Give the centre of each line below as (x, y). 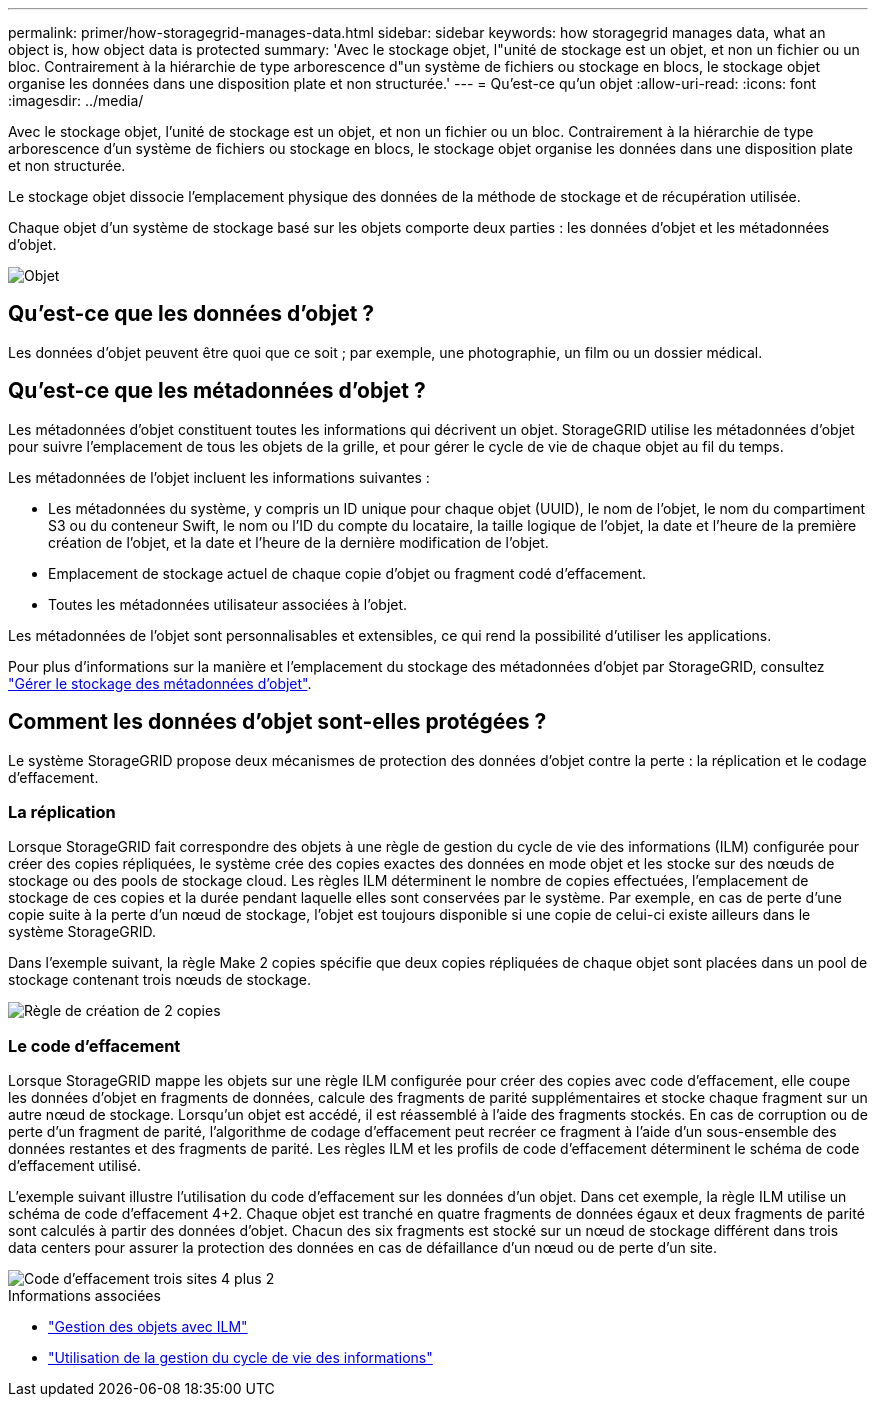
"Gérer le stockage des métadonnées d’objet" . (160, 683)
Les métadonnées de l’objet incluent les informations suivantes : (219, 477)
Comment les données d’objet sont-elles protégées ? (277, 722)
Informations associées (84, 1296)
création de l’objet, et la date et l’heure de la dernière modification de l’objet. (298, 542)
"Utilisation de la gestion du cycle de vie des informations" (240, 1358)
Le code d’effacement (94, 1045)
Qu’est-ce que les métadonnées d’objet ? (217, 391)
